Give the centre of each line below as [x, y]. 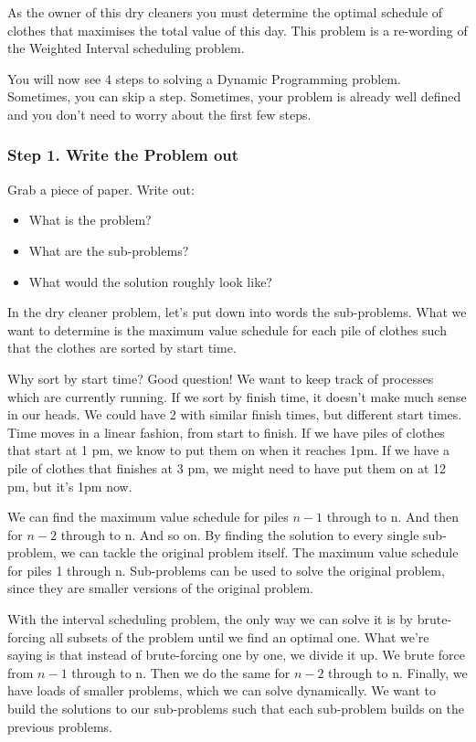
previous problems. [60, 726]
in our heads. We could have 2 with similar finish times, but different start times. [235, 414]
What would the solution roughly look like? [150, 281]
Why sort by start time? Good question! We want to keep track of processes [221, 378]
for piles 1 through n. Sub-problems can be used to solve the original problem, [226, 570]
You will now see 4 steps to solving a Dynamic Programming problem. [204, 78]
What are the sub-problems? [109, 250]
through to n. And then [392, 517]
